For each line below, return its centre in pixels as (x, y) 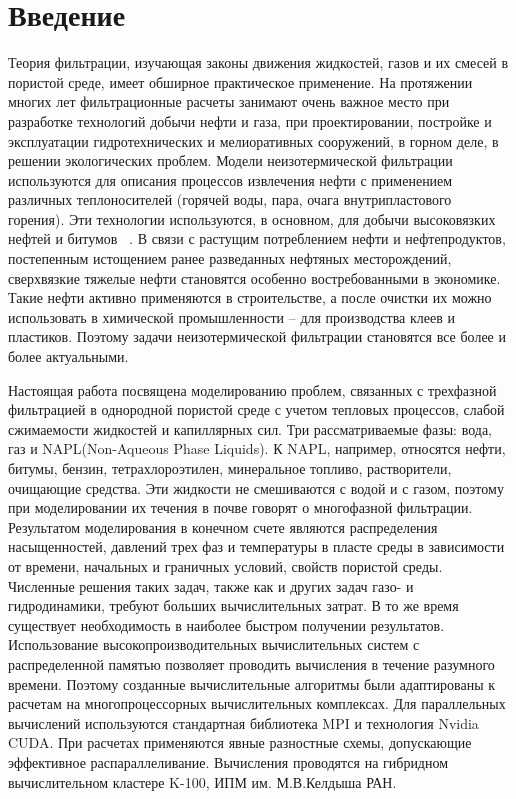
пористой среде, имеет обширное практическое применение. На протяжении (240, 81)
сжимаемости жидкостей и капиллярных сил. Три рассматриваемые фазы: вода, (250, 428)
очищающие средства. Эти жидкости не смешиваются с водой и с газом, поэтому (256, 487)
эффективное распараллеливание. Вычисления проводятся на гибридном (228, 761)
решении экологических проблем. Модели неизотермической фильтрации (230, 160)
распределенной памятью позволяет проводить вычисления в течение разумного (251, 663)
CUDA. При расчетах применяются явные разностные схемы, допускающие (240, 742)
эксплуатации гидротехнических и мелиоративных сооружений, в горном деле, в (253, 140)
